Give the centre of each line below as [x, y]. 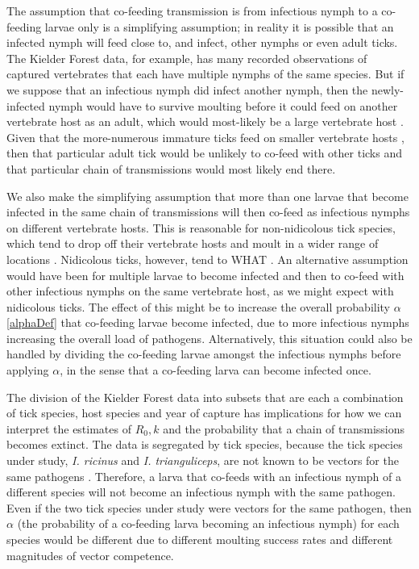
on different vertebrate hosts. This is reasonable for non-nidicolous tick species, [201, 227]
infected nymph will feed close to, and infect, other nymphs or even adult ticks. [202, 42]
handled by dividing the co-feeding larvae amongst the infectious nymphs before [204, 354]
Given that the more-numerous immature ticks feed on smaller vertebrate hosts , [205, 137]
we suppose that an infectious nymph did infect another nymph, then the [187, 89]
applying [28, 370]
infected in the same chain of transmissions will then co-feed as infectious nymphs [208, 212]
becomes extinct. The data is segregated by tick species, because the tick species [205, 444]
